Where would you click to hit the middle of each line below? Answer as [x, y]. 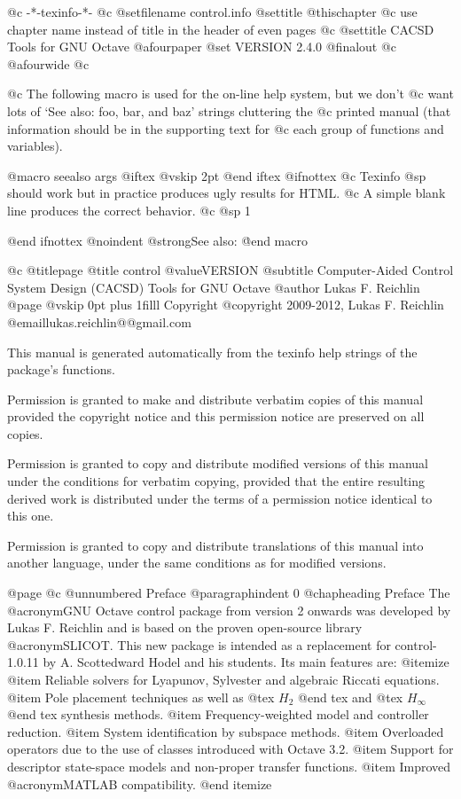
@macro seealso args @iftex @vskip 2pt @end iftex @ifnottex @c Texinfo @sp [217, 175]
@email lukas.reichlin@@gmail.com [99, 321]
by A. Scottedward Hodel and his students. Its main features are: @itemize [246, 662]
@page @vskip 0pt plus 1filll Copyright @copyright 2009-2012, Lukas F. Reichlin [226, 305]
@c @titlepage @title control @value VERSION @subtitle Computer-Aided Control [230, 270]
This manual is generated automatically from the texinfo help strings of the [212, 352]
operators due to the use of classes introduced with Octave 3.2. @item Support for [230, 749]
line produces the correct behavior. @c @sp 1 [129, 210]
